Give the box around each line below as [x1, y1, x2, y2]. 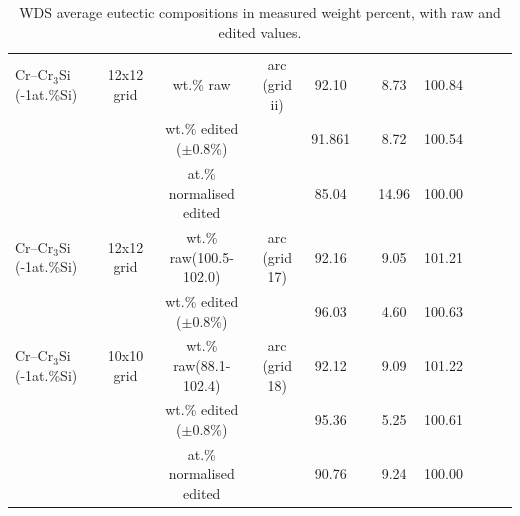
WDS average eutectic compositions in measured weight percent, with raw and [19, 2, 501, 22]
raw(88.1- [173, 355, 231, 375]
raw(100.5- [169, 246, 234, 267]
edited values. [218, 21, 302, 42]
